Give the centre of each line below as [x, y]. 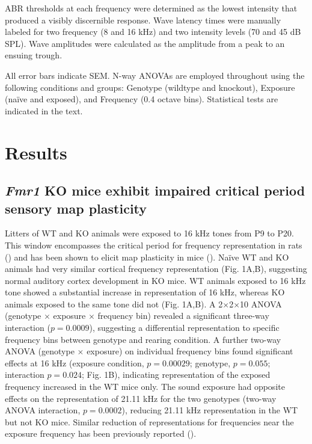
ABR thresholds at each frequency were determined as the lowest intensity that [151, 8]
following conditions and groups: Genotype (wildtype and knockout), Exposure [150, 87]
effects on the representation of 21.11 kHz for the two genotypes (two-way [141, 398]
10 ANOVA [261, 304]
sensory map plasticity [76, 208]
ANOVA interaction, [43, 410]
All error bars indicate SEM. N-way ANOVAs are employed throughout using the [155, 75]
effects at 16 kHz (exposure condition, [75, 362]
